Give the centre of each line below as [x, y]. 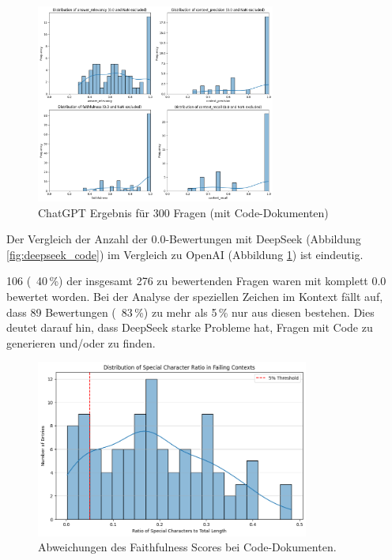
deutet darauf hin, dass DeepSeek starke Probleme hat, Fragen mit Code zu [190, 327]
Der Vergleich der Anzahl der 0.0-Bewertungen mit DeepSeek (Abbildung [184, 239]
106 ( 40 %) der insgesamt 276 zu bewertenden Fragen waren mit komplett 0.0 [196, 281]
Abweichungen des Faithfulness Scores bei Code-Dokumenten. [187, 547]
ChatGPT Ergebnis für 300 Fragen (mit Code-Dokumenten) [183, 212]
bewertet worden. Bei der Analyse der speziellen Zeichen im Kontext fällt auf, [195, 296]
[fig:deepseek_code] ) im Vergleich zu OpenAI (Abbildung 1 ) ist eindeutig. [185, 254]
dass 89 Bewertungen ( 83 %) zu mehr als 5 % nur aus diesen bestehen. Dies [190, 312]
